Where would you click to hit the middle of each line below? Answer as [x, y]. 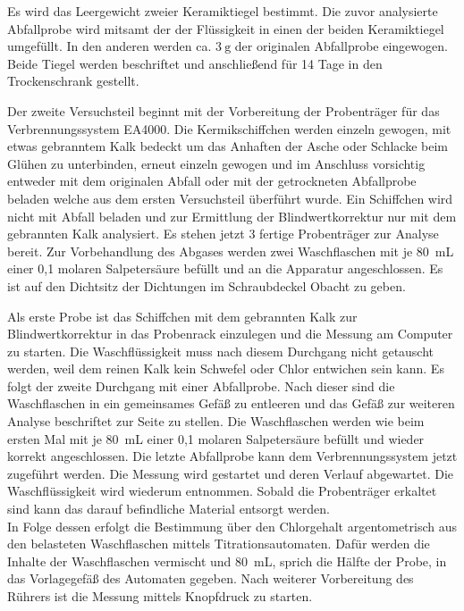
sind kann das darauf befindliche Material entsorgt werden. [169, 509]
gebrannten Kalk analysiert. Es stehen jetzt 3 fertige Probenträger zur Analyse [223, 234]
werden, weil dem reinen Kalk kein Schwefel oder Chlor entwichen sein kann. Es [226, 368]
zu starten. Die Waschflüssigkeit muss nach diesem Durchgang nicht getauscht [221, 351]
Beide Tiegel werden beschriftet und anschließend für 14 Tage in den [195, 63]
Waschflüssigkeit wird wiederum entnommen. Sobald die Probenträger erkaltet [222, 491]
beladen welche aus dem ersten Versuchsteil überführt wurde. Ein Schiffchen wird [230, 198]
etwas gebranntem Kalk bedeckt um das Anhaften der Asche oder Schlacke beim [228, 146]
